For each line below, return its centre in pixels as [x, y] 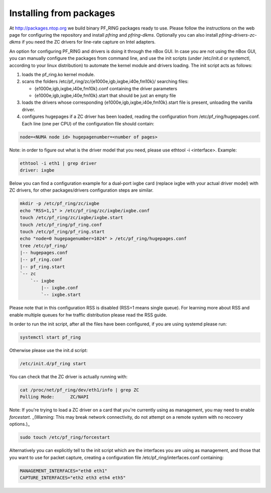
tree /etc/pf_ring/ [44, 245]
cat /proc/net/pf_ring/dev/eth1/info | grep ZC [79, 390]
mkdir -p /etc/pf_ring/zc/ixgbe [60, 204]
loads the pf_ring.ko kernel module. [58, 74]
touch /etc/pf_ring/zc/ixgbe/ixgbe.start [72, 218]
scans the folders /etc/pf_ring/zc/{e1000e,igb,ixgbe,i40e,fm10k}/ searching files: [105, 81]
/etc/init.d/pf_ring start [53, 364]
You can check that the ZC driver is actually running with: [69, 377]
